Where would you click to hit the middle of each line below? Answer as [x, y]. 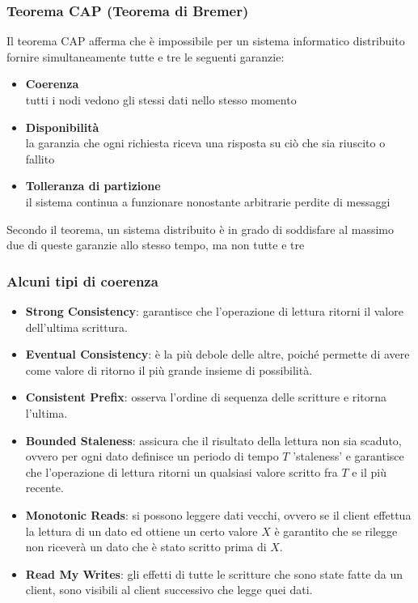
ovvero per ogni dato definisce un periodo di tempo [152, 456]
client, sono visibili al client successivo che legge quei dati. [169, 590]
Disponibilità [62, 127]
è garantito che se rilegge [336, 531]
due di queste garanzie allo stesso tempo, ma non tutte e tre [156, 245]
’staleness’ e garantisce [348, 456]
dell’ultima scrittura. [76, 327]
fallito [40, 158]
